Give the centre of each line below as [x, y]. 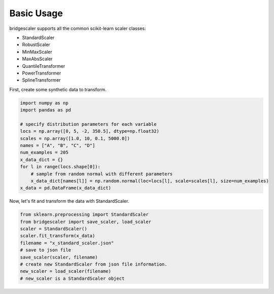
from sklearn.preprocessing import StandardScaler [84, 215]
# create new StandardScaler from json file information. [94, 264]
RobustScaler [36, 45]
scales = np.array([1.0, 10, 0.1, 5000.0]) [75, 138]
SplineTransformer [41, 80]
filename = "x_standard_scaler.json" [67, 243]
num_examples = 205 [44, 153]
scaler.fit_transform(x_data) [58, 236]
